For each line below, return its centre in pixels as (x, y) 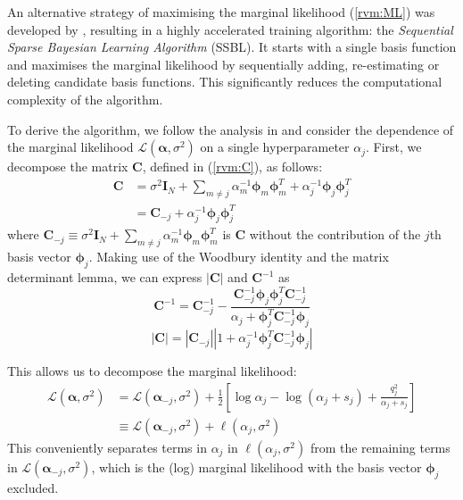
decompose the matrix (68, 167)
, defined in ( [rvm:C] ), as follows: (232, 167)
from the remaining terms (380, 447)
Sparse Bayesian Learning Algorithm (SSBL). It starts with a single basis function (232, 47)
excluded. (33, 487)
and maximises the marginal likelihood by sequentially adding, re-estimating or (223, 64)
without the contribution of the (335, 234)
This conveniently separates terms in (107, 447)
